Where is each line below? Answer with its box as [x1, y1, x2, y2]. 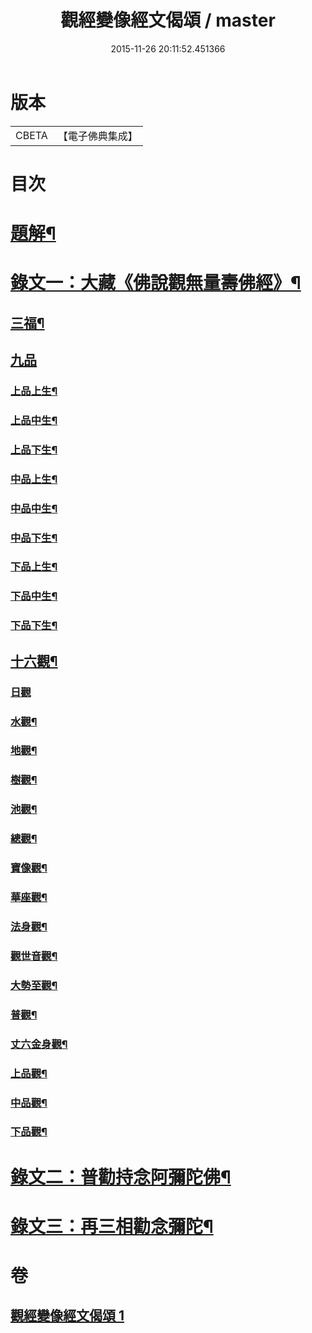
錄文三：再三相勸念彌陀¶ [10, 1215, 214, 1238]
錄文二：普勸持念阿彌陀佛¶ [10, 1166, 232, 1188]
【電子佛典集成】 [57, 129, 138, 143]
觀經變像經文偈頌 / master [60, 9, 276, 32]
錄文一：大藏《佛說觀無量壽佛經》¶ [10, 272, 302, 295]
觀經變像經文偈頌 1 [10, 1307, 125, 1325]
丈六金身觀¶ [10, 1037, 68, 1051]
